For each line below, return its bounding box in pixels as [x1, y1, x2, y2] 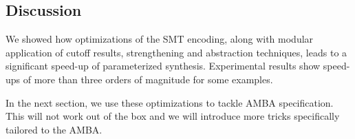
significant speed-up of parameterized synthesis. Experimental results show [6, 58, 321, 73]
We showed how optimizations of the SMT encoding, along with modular [6, 32, 314, 46]
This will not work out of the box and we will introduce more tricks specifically [6, 109, 340, 123]
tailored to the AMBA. [6, 122, 103, 136]
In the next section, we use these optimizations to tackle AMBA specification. [6, 95, 334, 109]
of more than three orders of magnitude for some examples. [23, 72, 273, 86]
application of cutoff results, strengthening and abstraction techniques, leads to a [6, 45, 347, 59]
